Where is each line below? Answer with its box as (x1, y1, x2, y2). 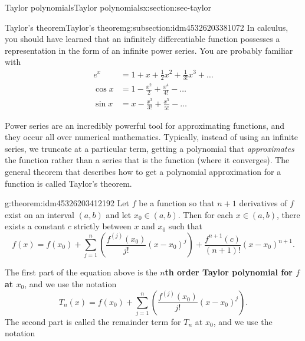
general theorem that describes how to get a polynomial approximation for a (5, 165, 281, 178)
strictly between (74, 220, 132, 232)
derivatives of (239, 197, 287, 209)
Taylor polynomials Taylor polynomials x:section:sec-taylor (5, 1, 212, 13)
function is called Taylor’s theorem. (5, 177, 132, 189)
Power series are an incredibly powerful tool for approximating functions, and (5, 119, 285, 131)
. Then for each (178, 208, 234, 220)
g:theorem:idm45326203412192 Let (5, 197, 130, 209)
